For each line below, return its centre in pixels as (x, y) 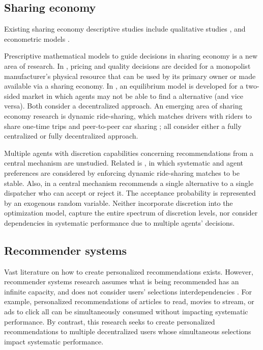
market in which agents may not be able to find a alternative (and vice (133, 96)
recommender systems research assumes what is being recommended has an (122, 281)
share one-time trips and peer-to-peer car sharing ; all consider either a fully (123, 126)
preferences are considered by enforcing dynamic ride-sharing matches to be (122, 172)
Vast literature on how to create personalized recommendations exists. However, (129, 271)
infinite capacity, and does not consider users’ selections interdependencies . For (128, 291)
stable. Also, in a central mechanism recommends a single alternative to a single (129, 183)
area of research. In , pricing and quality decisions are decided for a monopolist (127, 65)
